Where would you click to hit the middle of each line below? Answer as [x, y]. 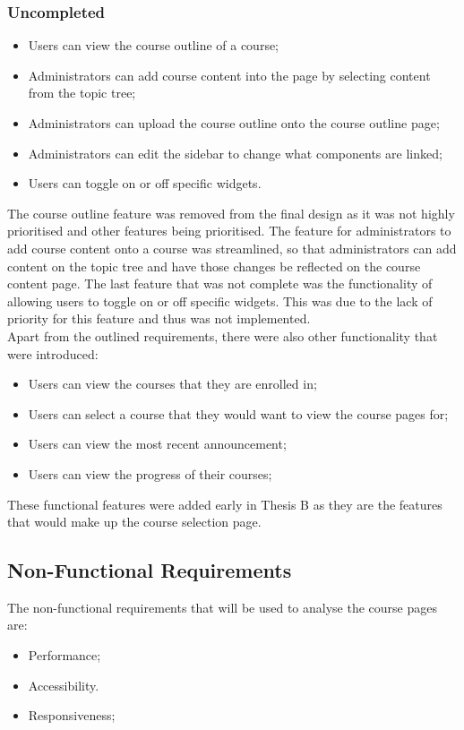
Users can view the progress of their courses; [150, 473]
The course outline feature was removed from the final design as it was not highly [231, 213]
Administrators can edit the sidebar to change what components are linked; [235, 153]
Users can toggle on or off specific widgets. [145, 183]
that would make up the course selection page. [134, 522]
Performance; [64, 655]
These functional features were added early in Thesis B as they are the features [225, 504]
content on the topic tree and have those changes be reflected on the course [214, 266]
